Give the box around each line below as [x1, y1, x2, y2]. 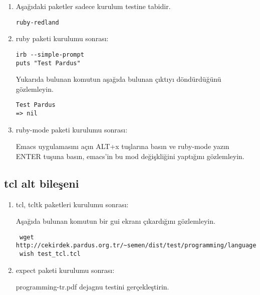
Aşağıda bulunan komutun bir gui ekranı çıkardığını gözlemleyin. [16, 216, 215, 226]
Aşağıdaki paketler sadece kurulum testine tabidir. [16, 1, 171, 11]
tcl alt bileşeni [4, 175, 79, 191]
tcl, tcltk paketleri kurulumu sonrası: [16, 199, 129, 209]
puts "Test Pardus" [16, 59, 81, 67]
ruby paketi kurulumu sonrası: [16, 33, 109, 44]
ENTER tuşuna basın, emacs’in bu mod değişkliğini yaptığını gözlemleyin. [16, 151, 244, 161]
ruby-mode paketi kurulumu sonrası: [16, 124, 128, 134]
